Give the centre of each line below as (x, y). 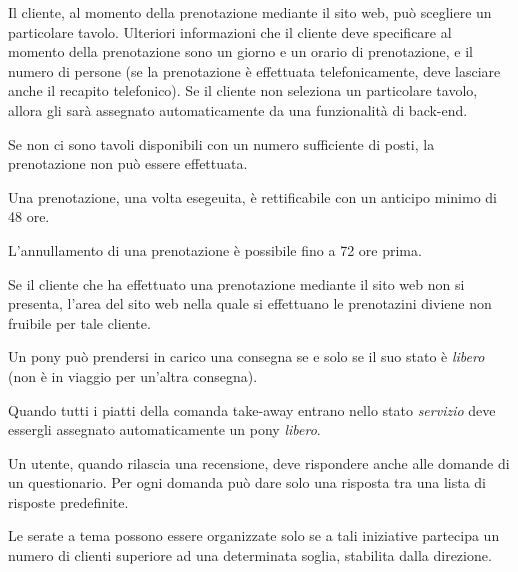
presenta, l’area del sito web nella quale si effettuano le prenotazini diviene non (250, 303)
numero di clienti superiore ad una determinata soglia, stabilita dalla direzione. (250, 555)
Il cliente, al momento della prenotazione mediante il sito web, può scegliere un (250, 12)
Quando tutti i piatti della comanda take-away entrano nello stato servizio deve (252, 409)
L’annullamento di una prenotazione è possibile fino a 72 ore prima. (215, 249)
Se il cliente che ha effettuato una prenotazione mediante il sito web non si (236, 283)
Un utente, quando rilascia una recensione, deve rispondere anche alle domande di (259, 462)
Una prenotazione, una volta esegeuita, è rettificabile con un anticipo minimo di (253, 196)
